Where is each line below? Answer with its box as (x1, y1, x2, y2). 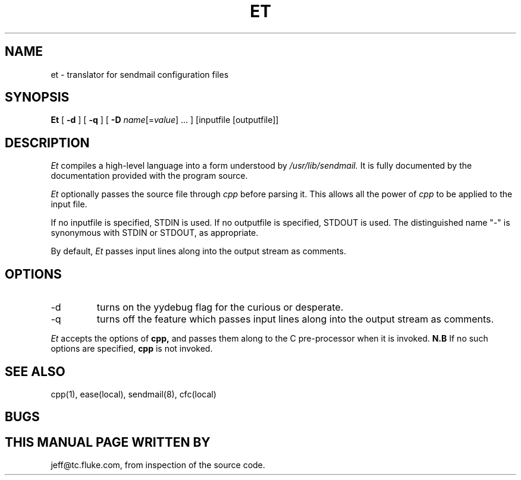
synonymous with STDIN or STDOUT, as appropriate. (51, 228, 259, 238)
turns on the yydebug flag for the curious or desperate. (96, 301, 344, 314)
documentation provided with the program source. (51, 170, 248, 181)
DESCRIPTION (5, 135, 90, 150)
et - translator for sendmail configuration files (51, 69, 229, 80)
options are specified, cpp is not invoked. (51, 343, 213, 354)
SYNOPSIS (5, 90, 70, 105)
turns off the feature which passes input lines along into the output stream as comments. (96, 313, 494, 326)
